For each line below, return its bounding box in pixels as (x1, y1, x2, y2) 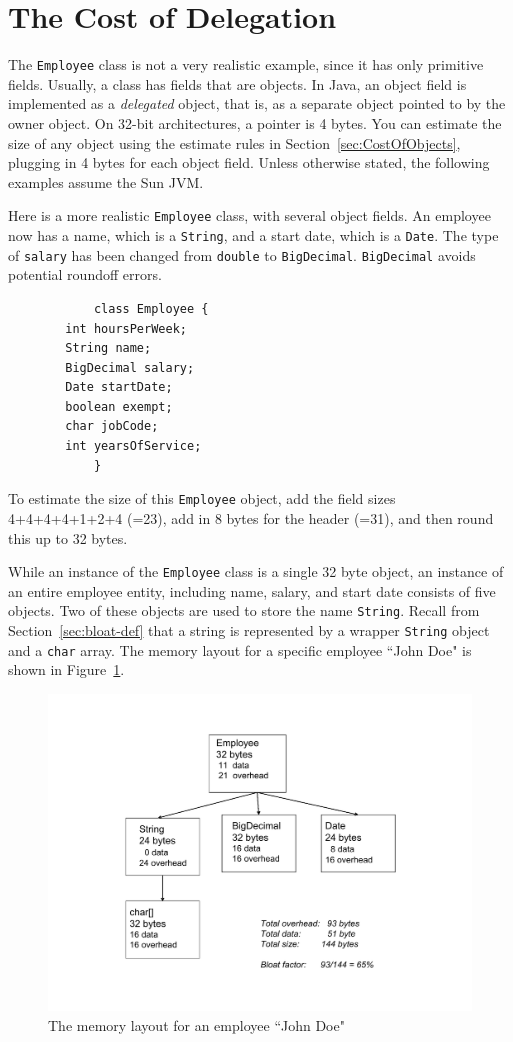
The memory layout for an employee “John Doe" (48, 1015, 345, 1036)
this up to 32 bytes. (8, 527, 128, 548)
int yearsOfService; (65, 439, 202, 454)
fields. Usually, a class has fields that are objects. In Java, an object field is (8, 73, 467, 94)
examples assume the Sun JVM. (8, 171, 204, 192)
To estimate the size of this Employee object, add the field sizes (8, 488, 396, 509)
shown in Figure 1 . (8, 659, 125, 680)
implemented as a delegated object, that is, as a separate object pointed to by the (8, 93, 506, 114)
